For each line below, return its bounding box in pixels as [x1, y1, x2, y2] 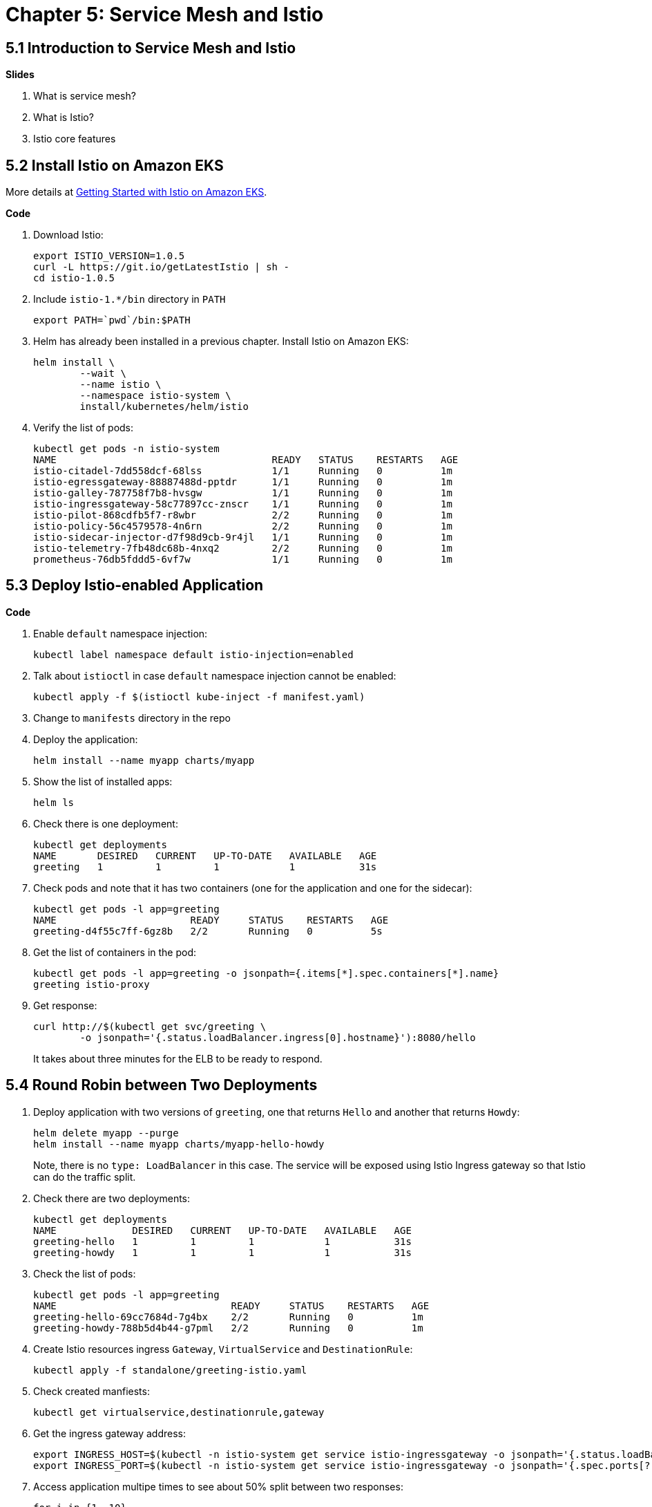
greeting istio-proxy [33, 978, 150, 990]
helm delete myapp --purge [33, 1127, 179, 1139]
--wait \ [79, 368, 126, 380]
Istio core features [33, 133, 116, 145]
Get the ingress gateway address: [33, 1427, 186, 1439]
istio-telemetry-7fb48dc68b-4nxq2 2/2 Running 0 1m [33, 543, 452, 554]
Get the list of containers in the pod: [33, 946, 197, 958]
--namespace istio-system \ [79, 390, 231, 402]
